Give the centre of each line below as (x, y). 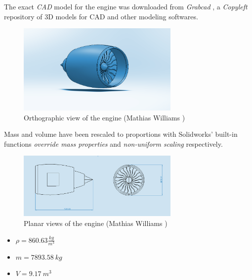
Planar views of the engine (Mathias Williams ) (96, 223)
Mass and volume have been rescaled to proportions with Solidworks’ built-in (121, 134)
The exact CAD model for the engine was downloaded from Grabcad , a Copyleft (126, 6)
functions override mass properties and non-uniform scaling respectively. (113, 143)
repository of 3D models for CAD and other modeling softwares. (101, 16)
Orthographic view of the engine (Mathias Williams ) (105, 117)
